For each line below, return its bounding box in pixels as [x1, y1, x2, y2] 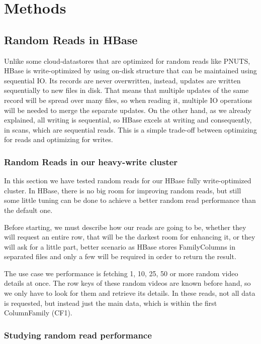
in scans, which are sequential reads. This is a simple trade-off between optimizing [4, 124, 257, 135]
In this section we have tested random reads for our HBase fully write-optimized [4, 175, 251, 186]
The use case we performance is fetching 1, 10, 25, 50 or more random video [4, 268, 238, 278]
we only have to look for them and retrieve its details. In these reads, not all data [4, 288, 255, 298]
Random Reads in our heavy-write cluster [4, 155, 178, 168]
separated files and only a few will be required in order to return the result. [4, 251, 236, 262]
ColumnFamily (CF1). [4, 307, 72, 318]
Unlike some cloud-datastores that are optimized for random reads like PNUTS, [4, 55, 250, 66]
